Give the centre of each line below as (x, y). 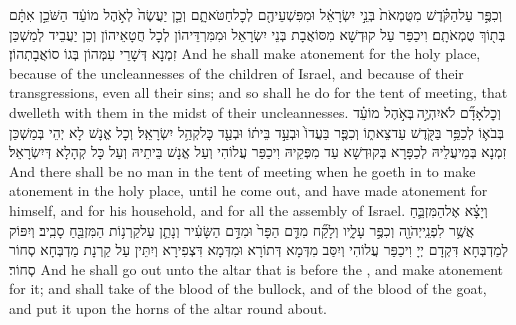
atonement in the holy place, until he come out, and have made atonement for (248, 190)
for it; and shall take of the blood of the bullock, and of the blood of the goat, (248, 288)
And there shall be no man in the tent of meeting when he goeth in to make (242, 170)
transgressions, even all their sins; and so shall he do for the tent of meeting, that (258, 92)
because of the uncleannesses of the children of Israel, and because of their (236, 72)
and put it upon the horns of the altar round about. (168, 307)
